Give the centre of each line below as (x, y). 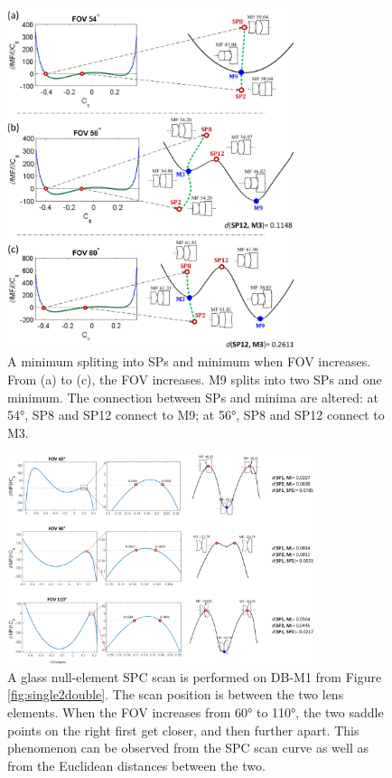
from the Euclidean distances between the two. (136, 765)
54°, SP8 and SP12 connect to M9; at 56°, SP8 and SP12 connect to (196, 415)
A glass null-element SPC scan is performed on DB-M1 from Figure (195, 676)
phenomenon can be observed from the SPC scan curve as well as (188, 748)
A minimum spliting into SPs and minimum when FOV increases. (189, 361)
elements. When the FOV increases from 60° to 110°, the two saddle (196, 712)
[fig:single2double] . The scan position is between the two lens (176, 694)
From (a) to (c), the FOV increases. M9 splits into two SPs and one (195, 379)
